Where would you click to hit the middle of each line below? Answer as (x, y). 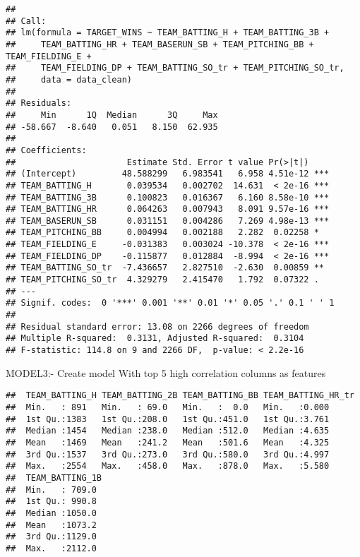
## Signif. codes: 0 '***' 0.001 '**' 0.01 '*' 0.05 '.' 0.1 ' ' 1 (170, 303)
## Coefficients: (46, 150)
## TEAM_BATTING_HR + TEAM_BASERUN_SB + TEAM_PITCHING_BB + (160, 44)
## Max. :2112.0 (51, 548)
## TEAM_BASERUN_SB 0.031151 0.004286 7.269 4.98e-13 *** (168, 221)
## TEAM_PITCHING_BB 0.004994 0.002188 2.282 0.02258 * (162, 233)
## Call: (26, 21)
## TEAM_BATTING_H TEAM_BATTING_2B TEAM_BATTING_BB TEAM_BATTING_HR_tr (180, 396)
